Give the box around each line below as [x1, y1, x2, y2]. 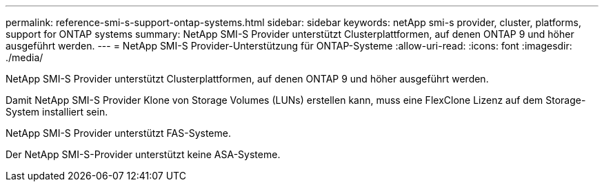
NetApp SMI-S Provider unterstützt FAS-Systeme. [6, 127, 231, 139]
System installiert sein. [6, 106, 108, 118]
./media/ [6, 52, 43, 63]
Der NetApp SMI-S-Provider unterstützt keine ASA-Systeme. [6, 148, 281, 160]
